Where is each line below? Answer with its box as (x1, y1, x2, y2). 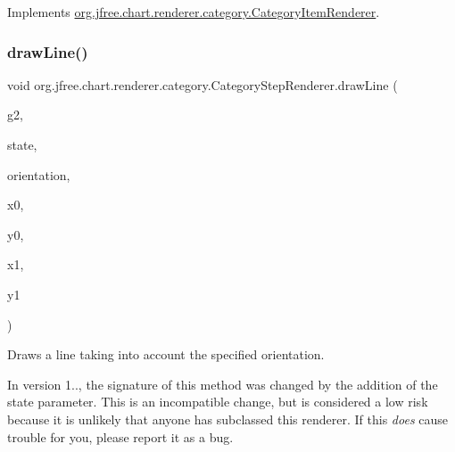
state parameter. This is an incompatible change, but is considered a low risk (7, 392, 428, 411)
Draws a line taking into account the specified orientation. (7, 345, 325, 364)
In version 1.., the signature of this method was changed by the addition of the (7, 374, 438, 393)
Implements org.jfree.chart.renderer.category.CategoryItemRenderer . (7, 3, 380, 21)
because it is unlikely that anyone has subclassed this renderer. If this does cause (7, 409, 449, 428)
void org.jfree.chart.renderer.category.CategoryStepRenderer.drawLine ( (7, 75, 398, 94)
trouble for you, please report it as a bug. (7, 427, 234, 446)
